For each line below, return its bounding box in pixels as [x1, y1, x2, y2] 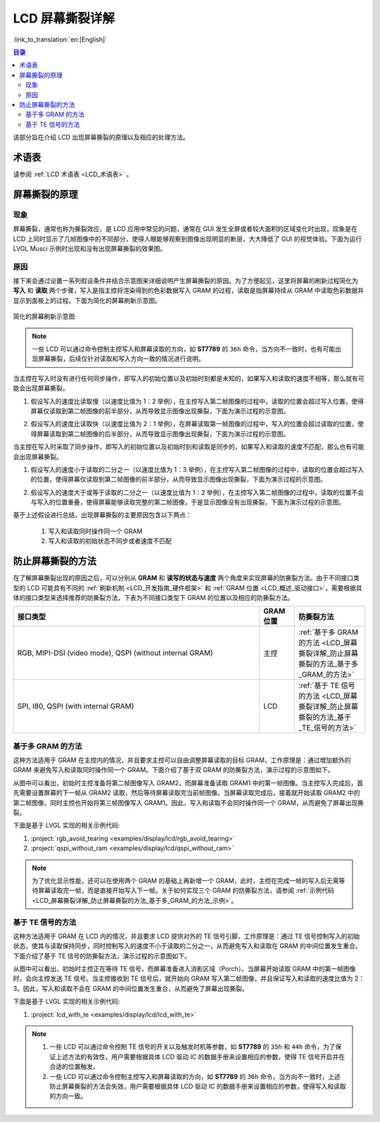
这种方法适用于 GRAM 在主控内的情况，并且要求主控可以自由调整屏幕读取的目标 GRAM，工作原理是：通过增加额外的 [13, 756, 351, 764]
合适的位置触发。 [49, 1062, 99, 1071]
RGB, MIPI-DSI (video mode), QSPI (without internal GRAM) [17, 648, 214, 658]
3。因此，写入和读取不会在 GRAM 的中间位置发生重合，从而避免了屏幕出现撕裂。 [13, 984, 249, 992]
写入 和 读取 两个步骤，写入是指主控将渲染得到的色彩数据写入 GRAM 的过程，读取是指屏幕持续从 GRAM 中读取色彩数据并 [13, 286, 365, 295]
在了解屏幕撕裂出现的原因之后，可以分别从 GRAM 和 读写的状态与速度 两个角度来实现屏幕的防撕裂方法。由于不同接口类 [13, 574, 360, 582]
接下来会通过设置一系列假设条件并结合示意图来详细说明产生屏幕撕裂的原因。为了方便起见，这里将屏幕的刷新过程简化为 [13, 277, 358, 285]
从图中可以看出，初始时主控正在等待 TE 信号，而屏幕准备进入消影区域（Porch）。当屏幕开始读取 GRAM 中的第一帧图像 [13, 965, 356, 973]
